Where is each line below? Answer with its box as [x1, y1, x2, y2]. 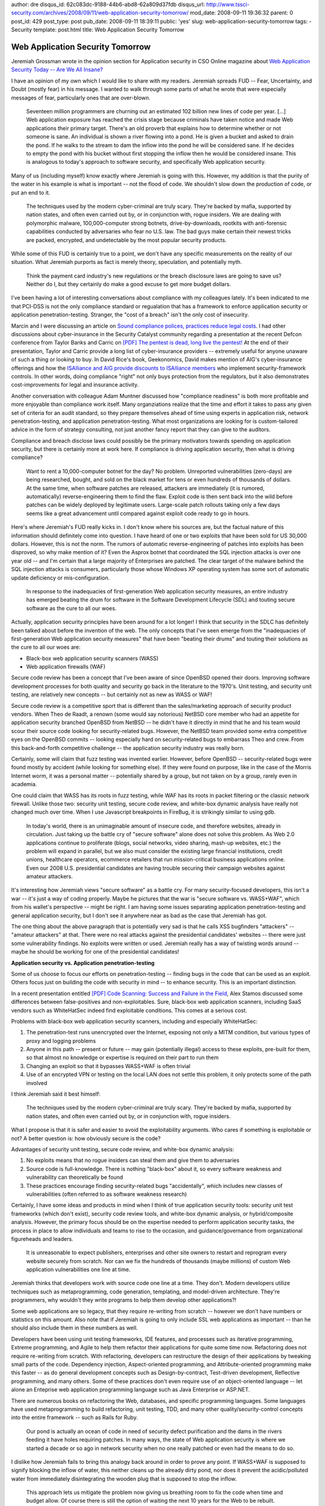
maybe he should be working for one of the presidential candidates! [11, 948, 179, 955]
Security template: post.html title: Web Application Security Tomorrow [11, 26, 185, 33]
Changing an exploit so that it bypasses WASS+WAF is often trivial [26, 1062, 191, 1069]
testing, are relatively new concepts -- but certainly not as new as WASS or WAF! [11, 691, 212, 698]
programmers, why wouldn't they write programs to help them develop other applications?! [11, 1296, 237, 1304]
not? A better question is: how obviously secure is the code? [11, 1134, 161, 1142]
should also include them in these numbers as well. [11, 1324, 138, 1331]
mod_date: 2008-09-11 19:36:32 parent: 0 [190, 9, 293, 16]
